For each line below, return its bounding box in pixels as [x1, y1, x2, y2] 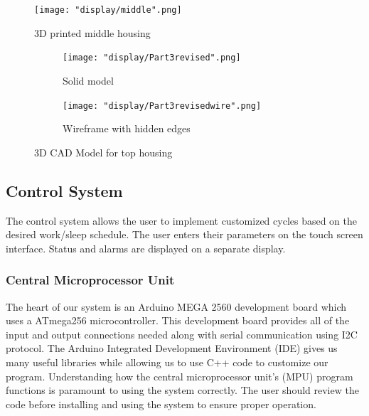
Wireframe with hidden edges [63, 121, 191, 136]
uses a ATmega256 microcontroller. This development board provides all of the [6, 313, 350, 328]
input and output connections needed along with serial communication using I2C [6, 326, 358, 341]
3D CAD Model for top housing [34, 144, 173, 159]
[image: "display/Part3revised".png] [63, 53, 241, 63]
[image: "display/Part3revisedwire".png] [63, 100, 262, 111]
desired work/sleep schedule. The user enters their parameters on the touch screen [6, 227, 363, 242]
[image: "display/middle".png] [34, 5, 182, 15]
